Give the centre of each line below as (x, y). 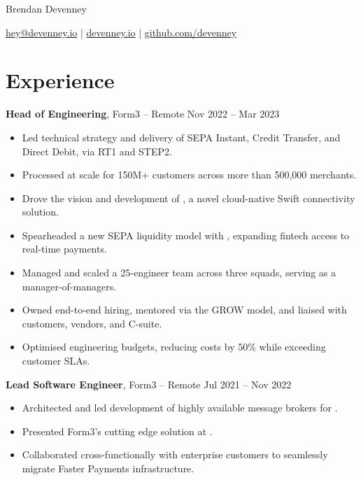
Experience (60, 80)
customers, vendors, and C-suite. (92, 323)
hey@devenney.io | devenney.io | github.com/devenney (121, 32)
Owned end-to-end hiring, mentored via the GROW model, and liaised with (184, 310)
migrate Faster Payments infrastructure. (108, 468)
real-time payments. (64, 249)
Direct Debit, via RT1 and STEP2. (97, 151)
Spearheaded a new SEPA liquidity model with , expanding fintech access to (186, 235)
